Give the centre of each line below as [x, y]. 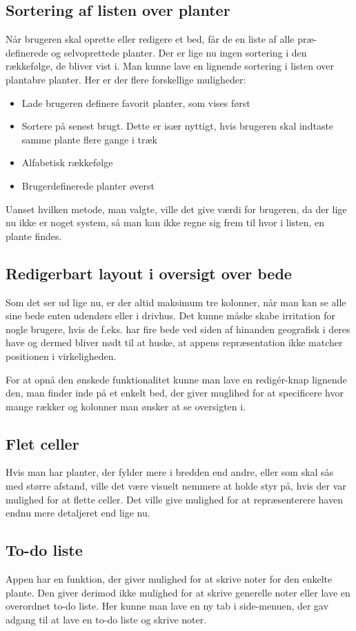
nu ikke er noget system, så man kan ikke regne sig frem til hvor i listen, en [165, 222]
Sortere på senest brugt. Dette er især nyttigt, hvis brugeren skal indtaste [178, 126]
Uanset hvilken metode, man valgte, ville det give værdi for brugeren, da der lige [176, 209]
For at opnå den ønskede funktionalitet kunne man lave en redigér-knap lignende [176, 379]
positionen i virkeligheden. [61, 355]
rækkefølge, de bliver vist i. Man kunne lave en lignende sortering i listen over [170, 66]
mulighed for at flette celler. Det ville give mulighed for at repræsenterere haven [174, 499]
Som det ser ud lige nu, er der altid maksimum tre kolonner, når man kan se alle [176, 302]
